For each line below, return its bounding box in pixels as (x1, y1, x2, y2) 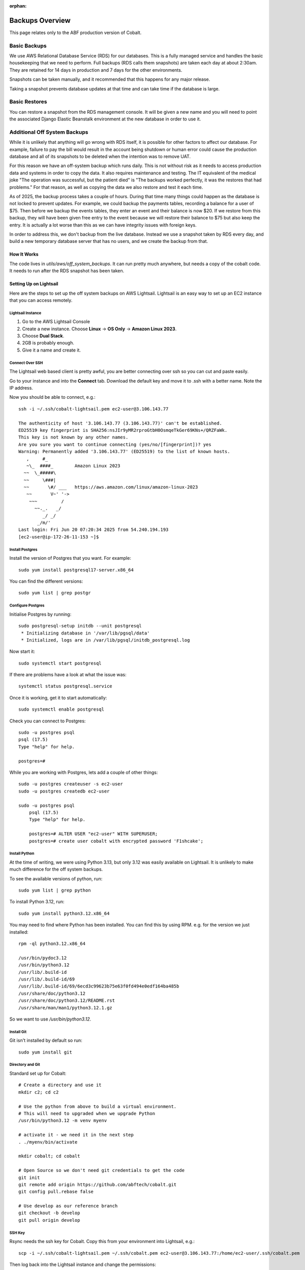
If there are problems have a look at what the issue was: (9, 672, 127, 678)
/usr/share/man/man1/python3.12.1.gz (18, 1005, 113, 1010)
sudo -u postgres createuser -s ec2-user (18, 781, 123, 787)
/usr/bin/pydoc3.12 (18, 955, 67, 961)
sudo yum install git (18, 1049, 72, 1055)
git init (18, 1174, 40, 1181)
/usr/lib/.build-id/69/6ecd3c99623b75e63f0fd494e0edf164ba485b (18, 983, 179, 989)
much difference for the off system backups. (9, 866, 103, 872)
